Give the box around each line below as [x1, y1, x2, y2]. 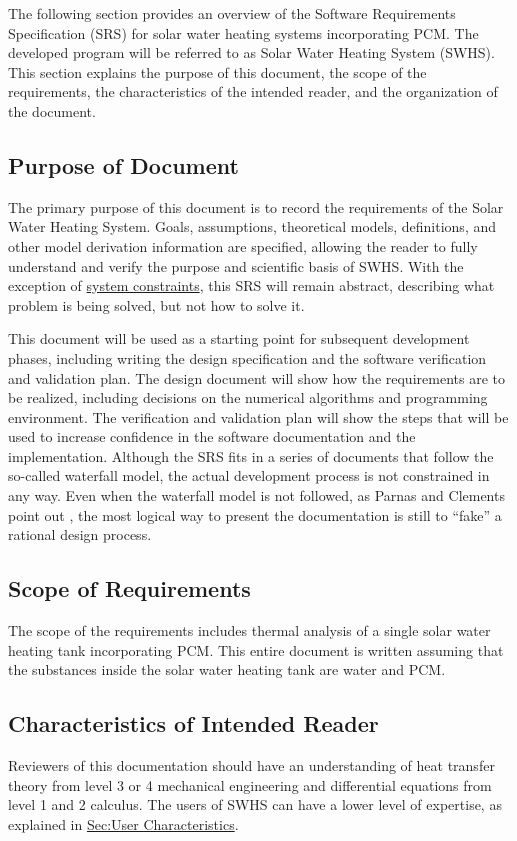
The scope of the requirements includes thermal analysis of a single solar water [8, 620, 491, 641]
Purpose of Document [8, 149, 239, 180]
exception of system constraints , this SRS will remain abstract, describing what [8, 275, 495, 296]
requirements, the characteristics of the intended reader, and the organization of [8, 81, 498, 102]
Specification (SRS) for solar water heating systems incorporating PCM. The [8, 22, 479, 43]
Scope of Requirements [8, 573, 251, 604]
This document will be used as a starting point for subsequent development [8, 328, 470, 349]
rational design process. [8, 524, 152, 545]
